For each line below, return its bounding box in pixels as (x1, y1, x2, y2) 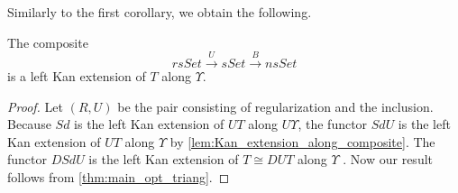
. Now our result (343, 150, 434, 169)
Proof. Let (7, 96, 63, 115)
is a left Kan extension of (7, 66, 146, 85)
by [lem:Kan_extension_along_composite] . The (169, 132, 435, 151)
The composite (7, 32, 88, 51)
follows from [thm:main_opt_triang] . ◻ (7, 167, 230, 186)
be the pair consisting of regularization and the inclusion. (117, 96, 434, 115)
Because (7, 115, 51, 133)
